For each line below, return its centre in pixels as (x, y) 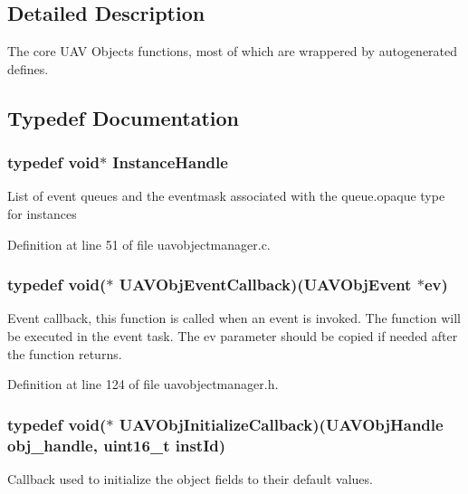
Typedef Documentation (123, 117)
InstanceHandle (170, 162)
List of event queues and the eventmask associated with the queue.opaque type (226, 196)
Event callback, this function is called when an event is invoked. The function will (234, 318)
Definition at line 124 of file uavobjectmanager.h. (143, 384)
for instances (42, 213)
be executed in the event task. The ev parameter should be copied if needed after (233, 335)
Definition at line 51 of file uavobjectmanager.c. (139, 244)
